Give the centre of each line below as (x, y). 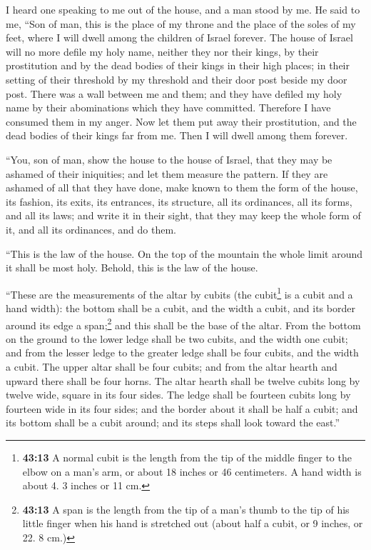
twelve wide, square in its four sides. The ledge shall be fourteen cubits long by (178, 395)
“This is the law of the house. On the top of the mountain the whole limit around (184, 253)
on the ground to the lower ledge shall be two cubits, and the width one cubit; (177, 338)
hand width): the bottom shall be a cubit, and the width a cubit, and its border (181, 307)
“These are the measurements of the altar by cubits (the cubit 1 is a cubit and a (179, 293)
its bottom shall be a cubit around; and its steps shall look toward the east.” (173, 422)
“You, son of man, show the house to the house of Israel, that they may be (169, 159)
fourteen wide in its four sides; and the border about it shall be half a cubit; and (182, 408)
